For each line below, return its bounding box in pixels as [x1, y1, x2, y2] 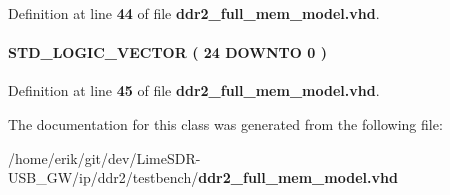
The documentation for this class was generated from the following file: [8, 113, 443, 134]
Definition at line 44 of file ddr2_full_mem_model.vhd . [8, 3, 380, 23]
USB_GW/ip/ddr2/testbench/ [8, 167, 199, 188]
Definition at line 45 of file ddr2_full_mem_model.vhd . [8, 80, 380, 101]
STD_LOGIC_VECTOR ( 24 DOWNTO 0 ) [8, 42, 327, 63]
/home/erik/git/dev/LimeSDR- [8, 147, 201, 168]
